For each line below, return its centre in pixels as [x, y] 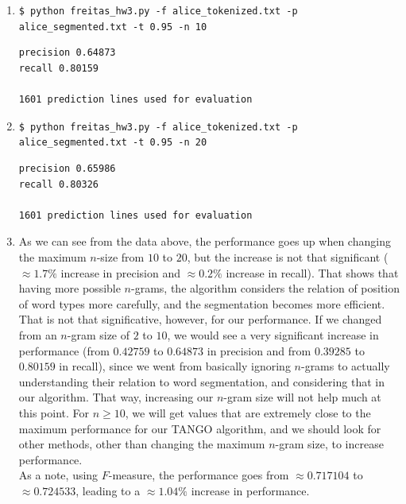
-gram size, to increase [329, 444]
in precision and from [259, 350]
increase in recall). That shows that [312, 272]
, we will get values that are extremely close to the [248, 412]
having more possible [70, 288]
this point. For [54, 412]
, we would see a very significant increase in [273, 334]
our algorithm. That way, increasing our [116, 397]
